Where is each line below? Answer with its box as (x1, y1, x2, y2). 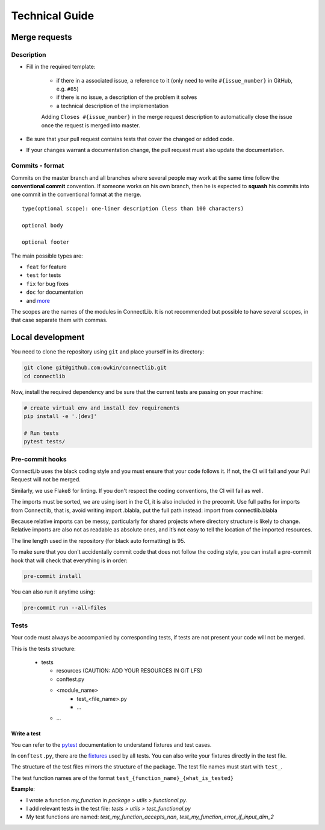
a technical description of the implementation (56, 102, 169, 109)
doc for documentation (26, 288, 84, 296)
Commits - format (11, 162, 64, 170)
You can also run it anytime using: (11, 588, 96, 595)
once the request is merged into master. (41, 121, 141, 129)
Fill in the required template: (26, 63, 96, 71)
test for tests (26, 271, 61, 279)
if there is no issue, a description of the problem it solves (56, 93, 197, 101)
